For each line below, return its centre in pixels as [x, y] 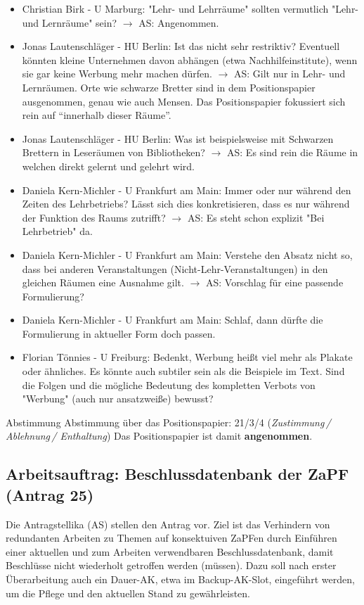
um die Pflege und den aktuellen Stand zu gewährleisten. [128, 593]
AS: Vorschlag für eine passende [274, 282]
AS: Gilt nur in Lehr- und [290, 74]
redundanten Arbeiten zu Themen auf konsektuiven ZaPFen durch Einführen [171, 538]
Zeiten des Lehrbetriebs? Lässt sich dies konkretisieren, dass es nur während [186, 204]
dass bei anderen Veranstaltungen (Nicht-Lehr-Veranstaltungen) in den [175, 268]
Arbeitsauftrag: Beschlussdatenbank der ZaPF [177, 474]
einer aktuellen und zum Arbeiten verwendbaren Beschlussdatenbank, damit [170, 551]
